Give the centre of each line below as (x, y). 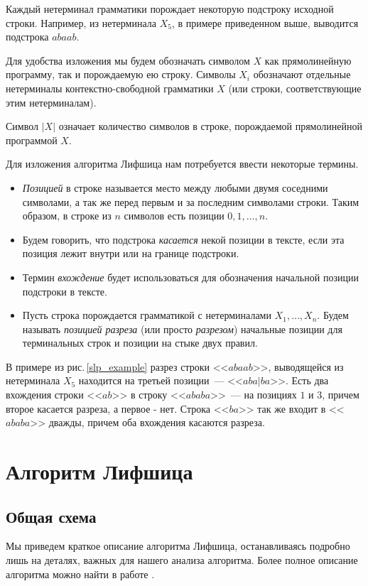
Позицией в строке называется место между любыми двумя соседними (175, 187)
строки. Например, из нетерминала (81, 22)
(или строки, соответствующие (295, 88)
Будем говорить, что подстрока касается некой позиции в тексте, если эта (183, 239)
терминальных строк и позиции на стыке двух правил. (140, 343)
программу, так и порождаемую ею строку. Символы (121, 74)
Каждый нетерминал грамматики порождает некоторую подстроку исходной (170, 9)
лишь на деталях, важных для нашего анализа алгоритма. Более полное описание (182, 560)
